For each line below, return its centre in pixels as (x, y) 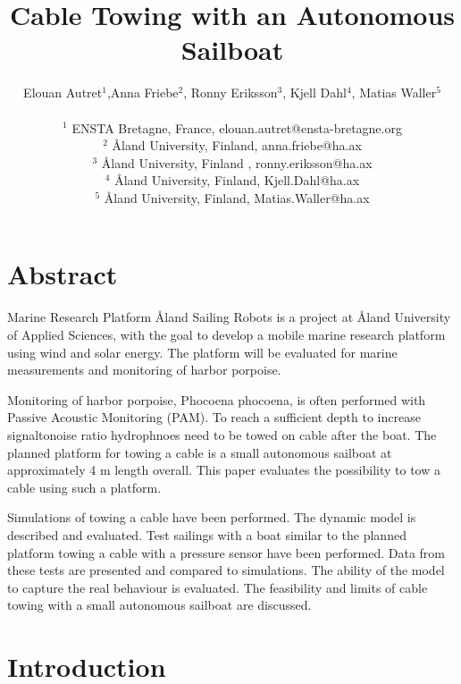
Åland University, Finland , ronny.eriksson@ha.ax (237, 162)
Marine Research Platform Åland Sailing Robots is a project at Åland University (229, 317)
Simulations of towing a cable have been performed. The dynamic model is (212, 517)
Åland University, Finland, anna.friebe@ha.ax (237, 145)
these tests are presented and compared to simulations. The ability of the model (226, 570)
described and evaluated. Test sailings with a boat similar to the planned (207, 534)
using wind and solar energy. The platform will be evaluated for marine (202, 352)
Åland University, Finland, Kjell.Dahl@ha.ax (237, 180)
